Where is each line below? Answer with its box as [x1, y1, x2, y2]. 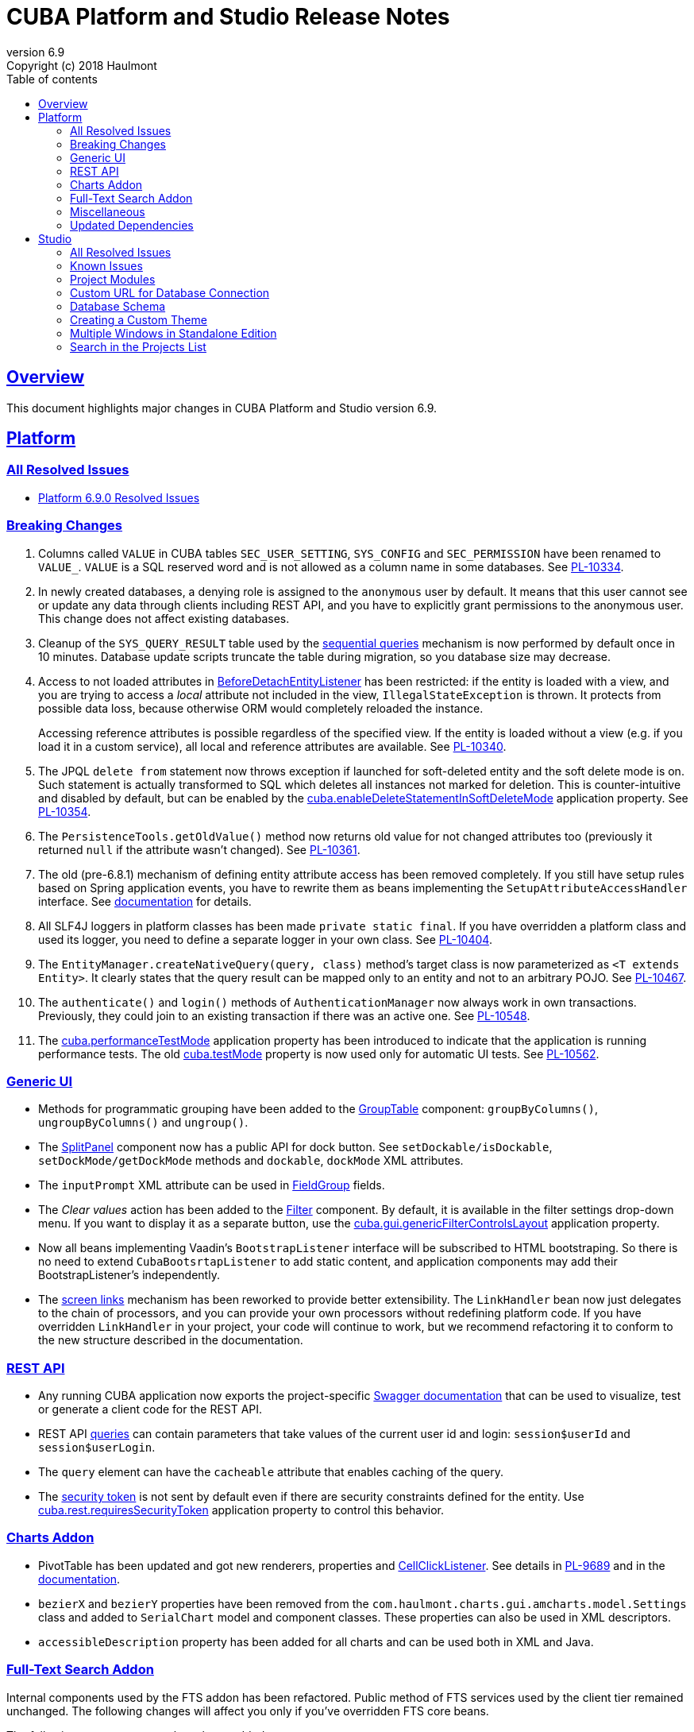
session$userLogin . [38, 1440, 156, 1455]
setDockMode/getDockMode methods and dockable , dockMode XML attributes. [38, 1154, 464, 1168]
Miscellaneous [70, 204, 145, 218]
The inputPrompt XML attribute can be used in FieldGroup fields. [38, 1178, 385, 1193]
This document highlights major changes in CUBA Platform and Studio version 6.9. [6, 400, 438, 415]
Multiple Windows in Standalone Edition [70, 326, 277, 340]
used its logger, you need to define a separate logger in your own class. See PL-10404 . [38, 932, 492, 946]
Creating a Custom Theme [70, 312, 207, 327]
